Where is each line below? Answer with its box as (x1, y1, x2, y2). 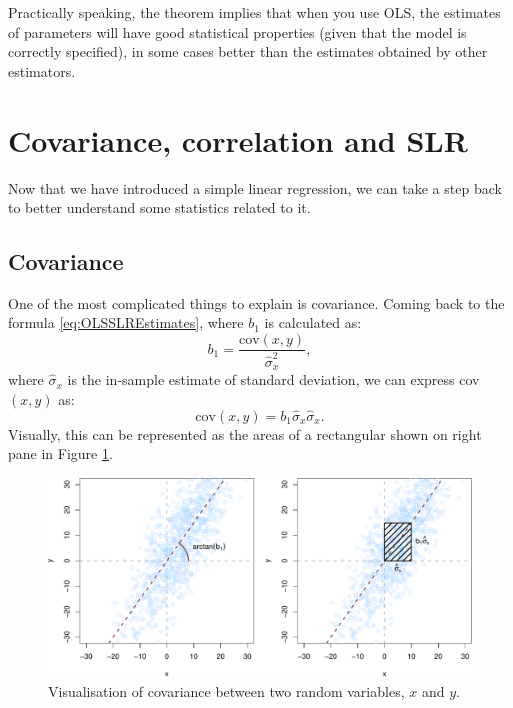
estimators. (8, 60, 76, 81)
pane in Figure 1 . (8, 443, 113, 464)
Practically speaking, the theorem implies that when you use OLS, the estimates (8, 2, 501, 22)
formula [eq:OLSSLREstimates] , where (8, 312, 244, 333)
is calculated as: (264, 312, 362, 333)
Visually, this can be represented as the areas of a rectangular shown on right (8, 423, 482, 444)
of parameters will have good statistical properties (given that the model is (8, 21, 467, 42)
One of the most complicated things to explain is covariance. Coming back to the (8, 292, 505, 313)
